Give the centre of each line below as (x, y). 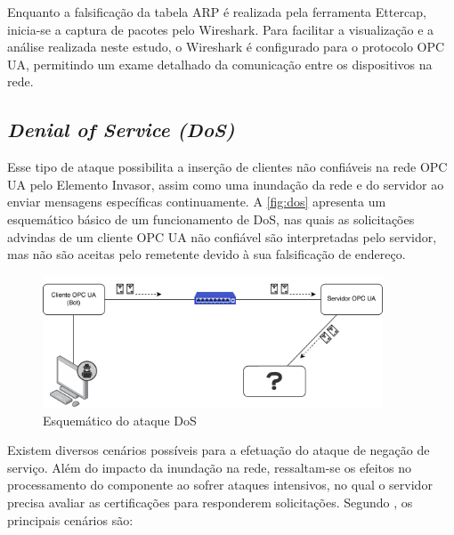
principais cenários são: (70, 519)
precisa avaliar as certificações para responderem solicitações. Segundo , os (210, 503)
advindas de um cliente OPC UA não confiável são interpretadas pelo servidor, (222, 236)
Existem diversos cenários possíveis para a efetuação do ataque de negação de (219, 450)
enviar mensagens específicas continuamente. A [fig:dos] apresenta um (197, 202)
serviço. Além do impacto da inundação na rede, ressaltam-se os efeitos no (209, 467)
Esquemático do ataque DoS (120, 420)
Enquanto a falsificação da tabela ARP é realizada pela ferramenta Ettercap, (217, 12)
